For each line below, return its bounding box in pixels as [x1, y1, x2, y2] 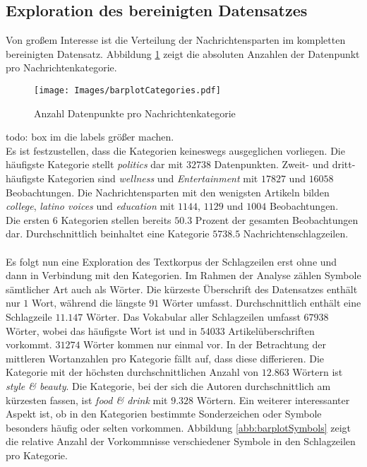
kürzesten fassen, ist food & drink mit [6, 392, 168, 407]
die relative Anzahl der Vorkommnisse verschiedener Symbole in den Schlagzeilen [6, 434, 356, 449]
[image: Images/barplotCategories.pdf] [34, 85, 221, 95]
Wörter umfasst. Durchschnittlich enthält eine [162, 295, 361, 310]
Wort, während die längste [31, 295, 146, 310]
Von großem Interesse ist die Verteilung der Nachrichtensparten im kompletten [6, 32, 346, 47]
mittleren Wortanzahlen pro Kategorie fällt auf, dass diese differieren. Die [6, 350, 325, 365]
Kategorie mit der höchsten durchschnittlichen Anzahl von [6, 365, 259, 379]
